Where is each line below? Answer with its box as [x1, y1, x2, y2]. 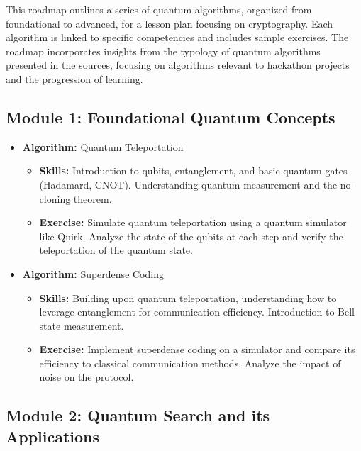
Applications [6, 425, 100, 447]
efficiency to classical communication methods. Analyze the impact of [39, 355, 341, 370]
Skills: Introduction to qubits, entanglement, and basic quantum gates [39, 163, 348, 178]
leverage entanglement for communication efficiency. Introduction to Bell [39, 304, 355, 319]
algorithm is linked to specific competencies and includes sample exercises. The [6, 30, 349, 45]
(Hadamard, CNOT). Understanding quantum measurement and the [39, 177, 338, 191]
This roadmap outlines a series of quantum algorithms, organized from [6, 2, 312, 16]
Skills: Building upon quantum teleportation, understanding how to [39, 290, 337, 305]
